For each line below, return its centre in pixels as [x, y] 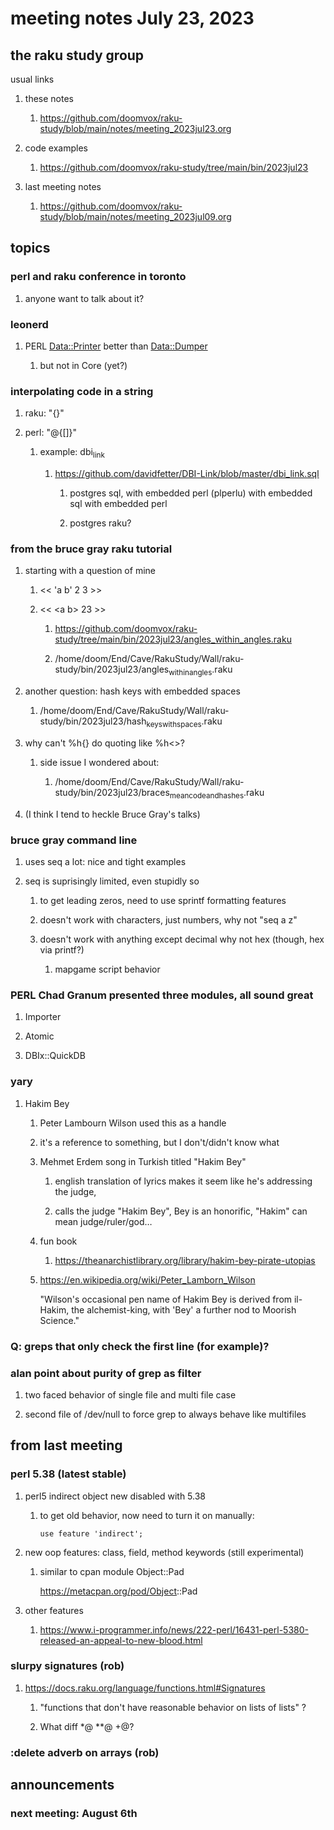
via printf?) [62, 950]
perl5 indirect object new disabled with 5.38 [115, 1496]
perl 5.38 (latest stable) [68, 1474]
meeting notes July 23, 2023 [132, 18]
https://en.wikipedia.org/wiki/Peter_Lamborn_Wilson [147, 1279]
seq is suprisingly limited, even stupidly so [112, 881]
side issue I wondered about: [99, 762]
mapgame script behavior [107, 969]
